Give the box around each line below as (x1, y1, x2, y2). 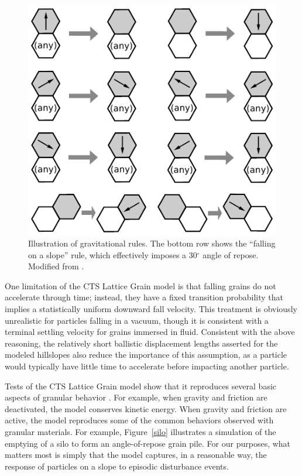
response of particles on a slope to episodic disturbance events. (5, 460, 229, 472)
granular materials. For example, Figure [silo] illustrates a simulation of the (5, 426, 276, 438)
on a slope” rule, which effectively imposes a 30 (28, 248, 197, 261)
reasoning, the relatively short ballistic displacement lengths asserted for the (5, 337, 278, 349)
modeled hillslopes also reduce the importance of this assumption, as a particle (5, 348, 287, 361)
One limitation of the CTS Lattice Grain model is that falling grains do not (5, 279, 276, 292)
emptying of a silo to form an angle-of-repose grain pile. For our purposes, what (5, 437, 291, 449)
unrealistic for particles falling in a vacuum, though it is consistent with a (5, 314, 269, 326)
